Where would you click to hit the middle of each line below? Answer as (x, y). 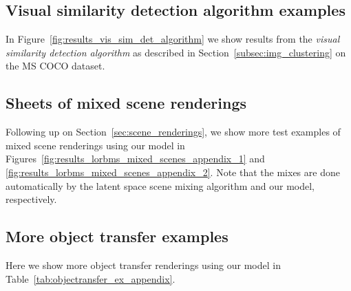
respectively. (31, 199)
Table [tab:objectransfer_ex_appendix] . (91, 278)
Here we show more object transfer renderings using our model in (143, 265)
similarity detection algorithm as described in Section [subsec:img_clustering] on (176, 52)
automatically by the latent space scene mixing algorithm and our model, (160, 185)
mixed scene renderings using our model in (95, 145)
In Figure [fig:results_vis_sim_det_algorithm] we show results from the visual (173, 39)
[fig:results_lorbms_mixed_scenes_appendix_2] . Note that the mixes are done (173, 172)
